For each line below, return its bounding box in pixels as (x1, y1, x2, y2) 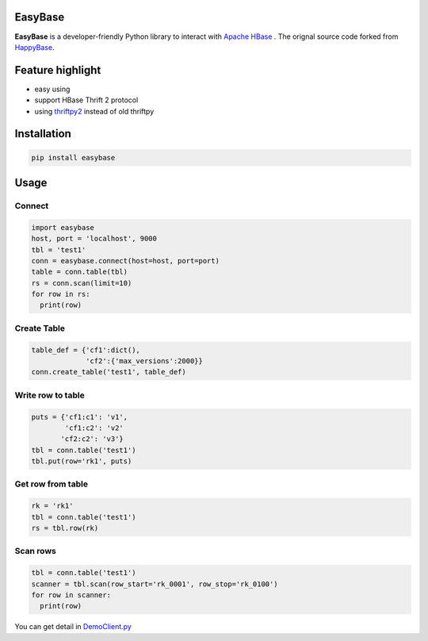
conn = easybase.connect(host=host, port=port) (31, 256, 220, 265)
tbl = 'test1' (31, 245, 86, 254)
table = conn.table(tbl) (31, 267, 128, 277)
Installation (14, 127, 71, 140)
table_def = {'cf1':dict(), (31, 345, 140, 355)
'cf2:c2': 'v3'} (60, 435, 124, 443)
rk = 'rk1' (31, 501, 74, 511)
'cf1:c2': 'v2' (64, 423, 124, 432)
